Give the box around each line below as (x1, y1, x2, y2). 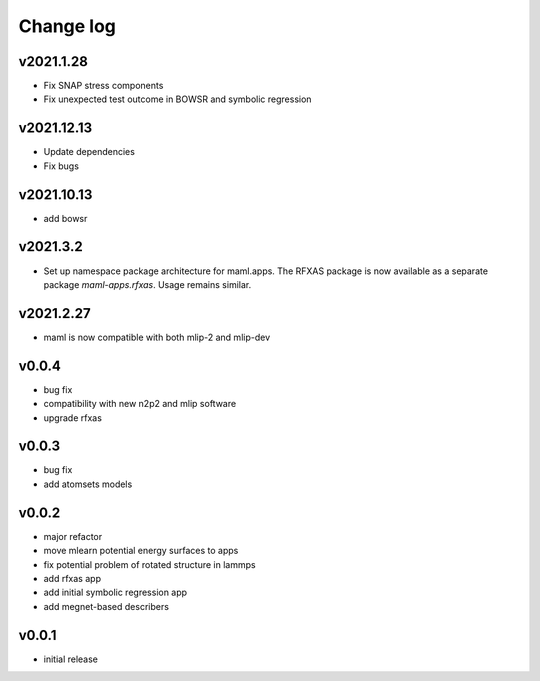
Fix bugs (43, 160, 80, 172)
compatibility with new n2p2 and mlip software (43, 398, 237, 410)
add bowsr (43, 212, 88, 224)
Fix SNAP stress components (43, 80, 164, 92)
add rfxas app (43, 572, 102, 584)
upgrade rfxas (43, 411, 102, 424)
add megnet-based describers (43, 600, 170, 612)
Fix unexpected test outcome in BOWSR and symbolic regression (43, 93, 312, 105)
